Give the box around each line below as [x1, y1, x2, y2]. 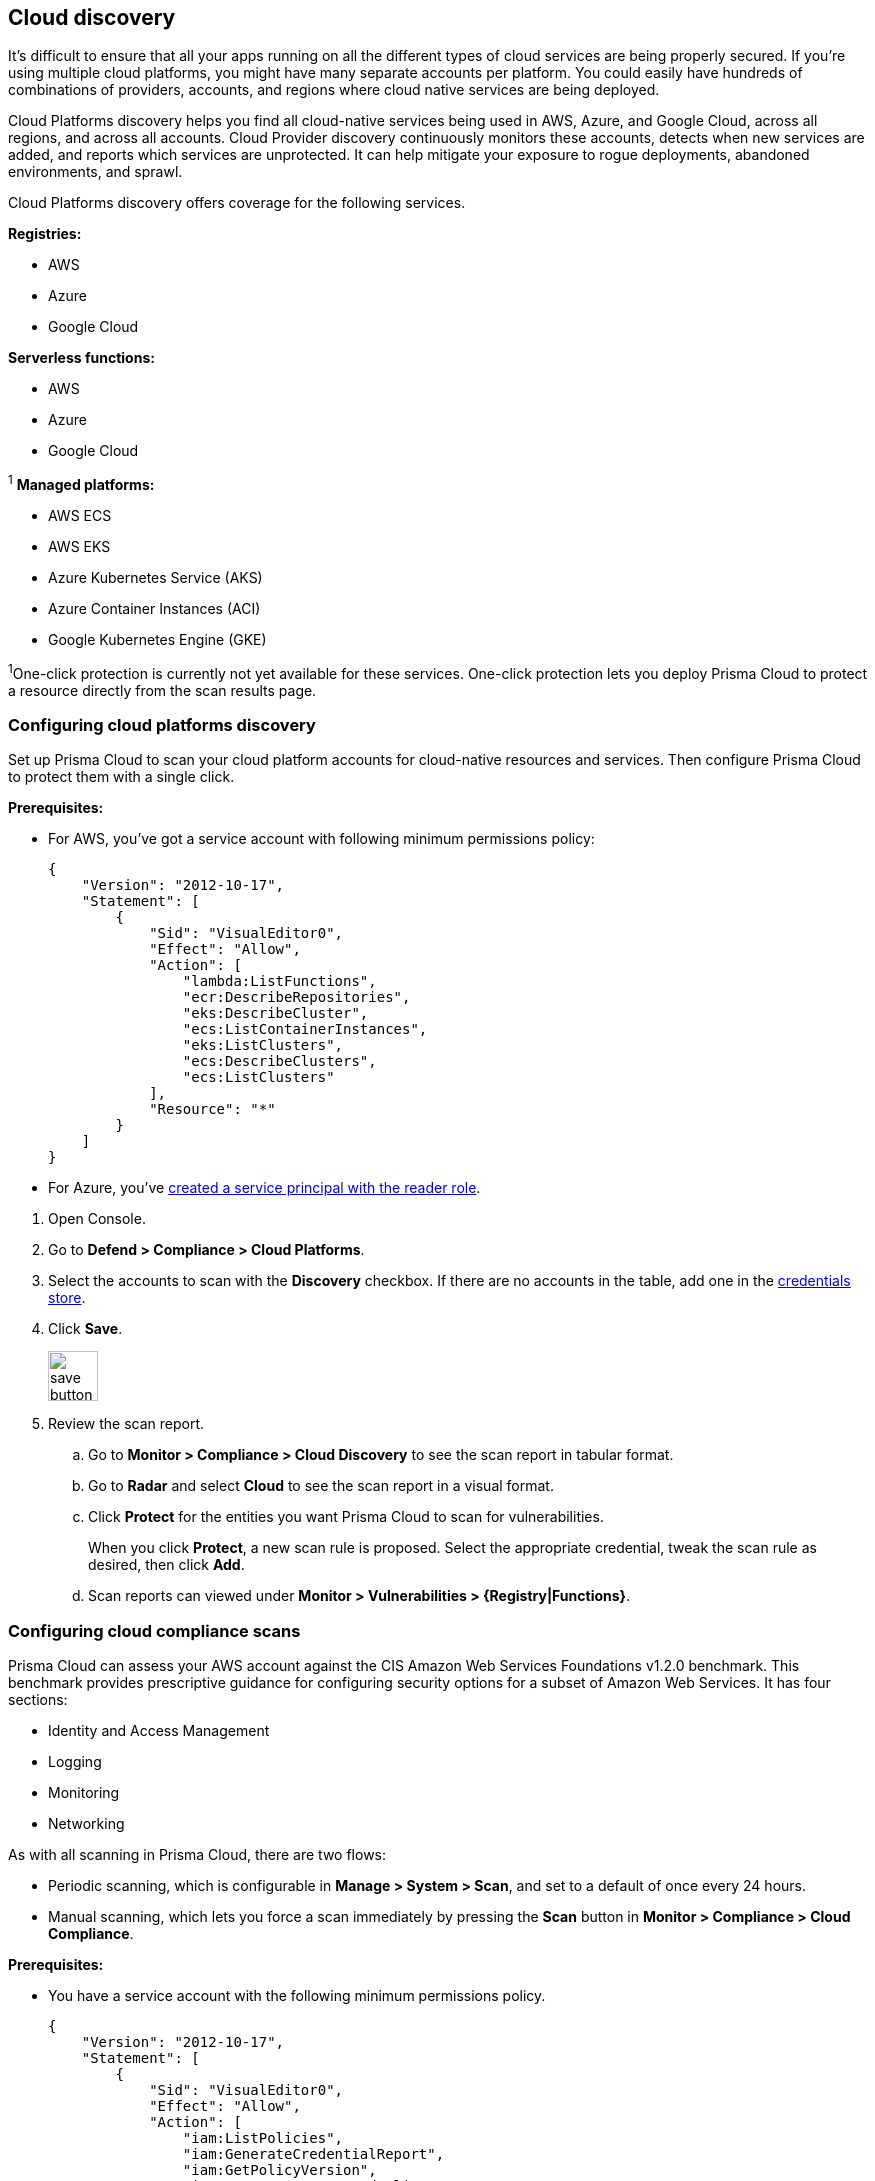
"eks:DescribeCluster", [182, 1005, 369, 1022]
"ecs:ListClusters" [182, 1069, 335, 1086]
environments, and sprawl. [8, 163, 183, 181]
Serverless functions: [8, 349, 155, 367]
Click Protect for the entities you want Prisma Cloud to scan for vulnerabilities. [88, 1508, 604, 1526]
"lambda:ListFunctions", [182, 973, 377, 990]
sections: [8, 1691, 68, 1709]
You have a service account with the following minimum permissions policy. [48, 1987, 546, 2005]
